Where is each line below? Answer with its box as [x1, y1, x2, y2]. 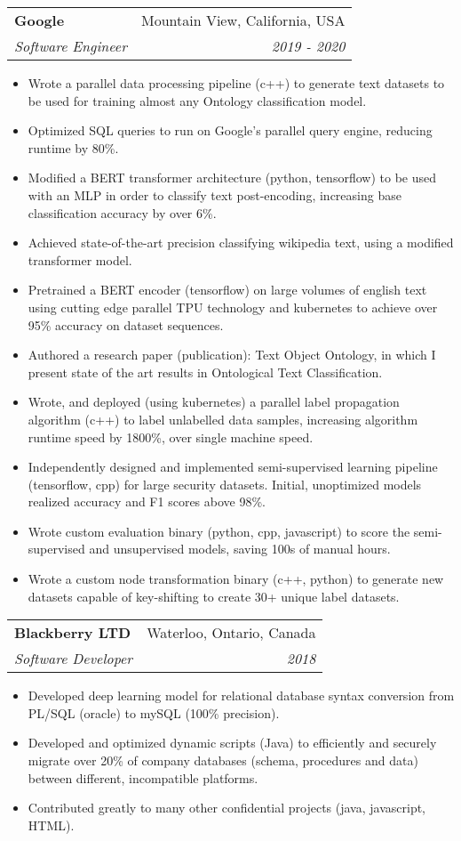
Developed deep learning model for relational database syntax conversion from [28, 686, 455, 705]
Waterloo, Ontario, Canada [147, 622, 316, 643]
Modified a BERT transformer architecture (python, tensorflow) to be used [28, 168, 436, 187]
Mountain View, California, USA [140, 10, 346, 30]
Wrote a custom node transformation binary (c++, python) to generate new [28, 570, 444, 588]
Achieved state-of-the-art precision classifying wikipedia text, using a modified [28, 233, 454, 252]
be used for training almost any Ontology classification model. [28, 91, 367, 109]
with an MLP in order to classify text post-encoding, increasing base [28, 185, 401, 204]
